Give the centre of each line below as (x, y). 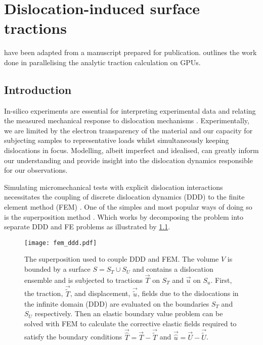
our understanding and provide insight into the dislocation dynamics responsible (128, 160)
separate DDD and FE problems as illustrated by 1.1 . (87, 227)
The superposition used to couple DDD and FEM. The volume (122, 259)
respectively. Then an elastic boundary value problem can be (129, 313)
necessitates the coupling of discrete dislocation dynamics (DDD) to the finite (124, 197)
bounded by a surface (57, 269)
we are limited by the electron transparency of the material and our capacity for (128, 130)
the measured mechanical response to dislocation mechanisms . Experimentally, (127, 120)
